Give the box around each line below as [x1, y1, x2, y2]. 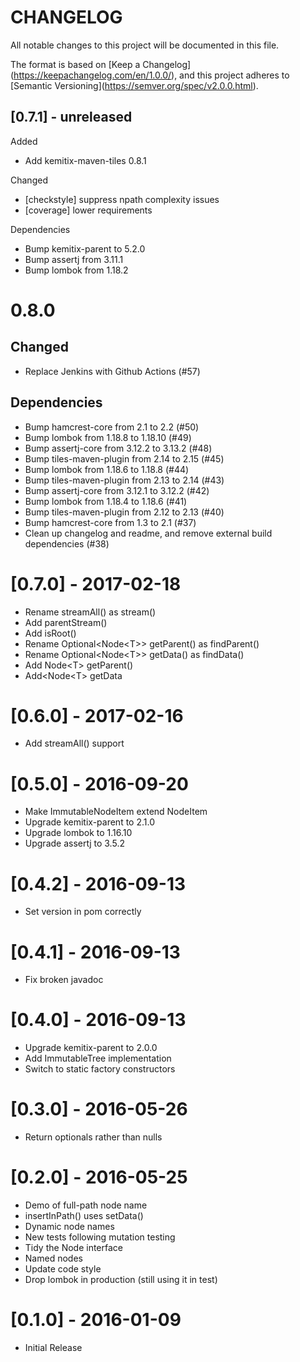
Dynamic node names [24, 1221, 115, 1233]
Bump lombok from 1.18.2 [24, 264, 129, 276]
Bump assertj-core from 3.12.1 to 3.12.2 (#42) [24, 484, 210, 496]
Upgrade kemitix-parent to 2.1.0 [24, 816, 156, 828]
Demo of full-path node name [24, 1199, 148, 1211]
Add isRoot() [24, 627, 77, 639]
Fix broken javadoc [24, 974, 104, 986]
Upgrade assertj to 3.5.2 [24, 837, 125, 850]
